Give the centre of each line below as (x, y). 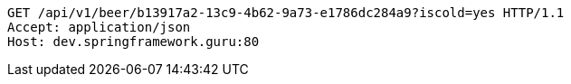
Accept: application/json (99, 27)
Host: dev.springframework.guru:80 (133, 42)
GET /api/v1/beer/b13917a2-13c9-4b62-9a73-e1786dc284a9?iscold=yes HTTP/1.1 (286, 13)
